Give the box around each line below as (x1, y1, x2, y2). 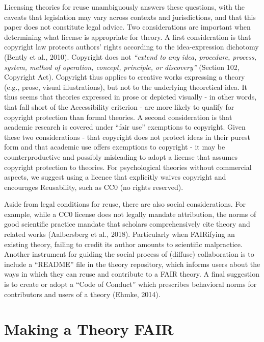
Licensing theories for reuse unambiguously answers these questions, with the (4, 2, 245, 12)
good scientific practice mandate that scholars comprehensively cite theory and (4, 218, 250, 229)
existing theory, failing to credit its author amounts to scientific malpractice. (4, 238, 243, 249)
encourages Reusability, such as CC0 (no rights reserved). (4, 181, 183, 192)
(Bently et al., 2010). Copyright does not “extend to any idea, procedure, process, (4, 51, 257, 62)
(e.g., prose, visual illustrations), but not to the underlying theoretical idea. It (4, 81, 247, 92)
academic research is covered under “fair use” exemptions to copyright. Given (4, 121, 246, 132)
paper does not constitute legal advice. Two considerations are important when (4, 21, 251, 32)
